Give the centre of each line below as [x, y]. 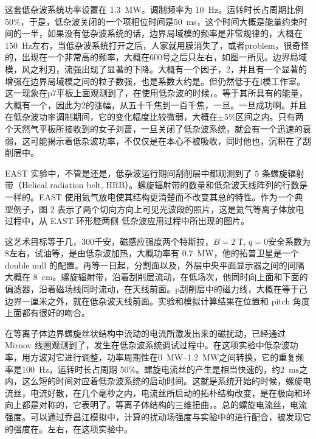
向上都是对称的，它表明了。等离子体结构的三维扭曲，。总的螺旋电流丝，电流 [156, 405]
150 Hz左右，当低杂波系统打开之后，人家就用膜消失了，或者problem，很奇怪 [157, 45]
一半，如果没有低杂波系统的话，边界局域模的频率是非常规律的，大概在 [162, 33]
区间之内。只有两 [270, 117]
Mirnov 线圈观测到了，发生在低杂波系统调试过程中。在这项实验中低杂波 [147, 345]
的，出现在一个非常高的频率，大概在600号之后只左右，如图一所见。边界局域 [156, 57]
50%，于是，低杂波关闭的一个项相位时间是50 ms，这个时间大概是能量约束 [152, 21]
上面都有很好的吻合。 [47, 313]
